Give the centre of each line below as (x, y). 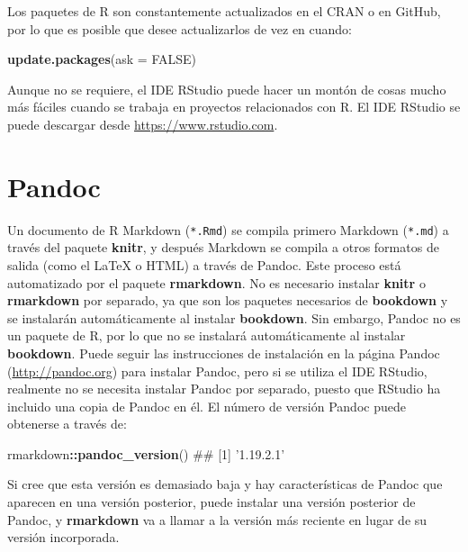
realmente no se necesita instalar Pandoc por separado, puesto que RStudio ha (224, 389)
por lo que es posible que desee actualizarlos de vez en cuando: (180, 28)
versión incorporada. (63, 537)
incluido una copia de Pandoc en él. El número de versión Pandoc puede (207, 406)
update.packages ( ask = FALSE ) (102, 59)
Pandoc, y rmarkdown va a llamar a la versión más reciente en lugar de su (217, 519)
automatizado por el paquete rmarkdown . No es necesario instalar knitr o (216, 282)
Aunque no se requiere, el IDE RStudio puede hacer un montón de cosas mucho (227, 89)
